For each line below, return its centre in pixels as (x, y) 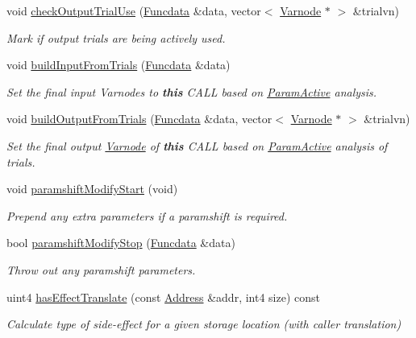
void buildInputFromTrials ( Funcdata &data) (119, 65)
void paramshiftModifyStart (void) (92, 189)
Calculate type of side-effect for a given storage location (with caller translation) (204, 324)
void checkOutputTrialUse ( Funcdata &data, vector (134, 10)
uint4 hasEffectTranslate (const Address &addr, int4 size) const (163, 297)
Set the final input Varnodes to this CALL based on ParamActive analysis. (192, 91)
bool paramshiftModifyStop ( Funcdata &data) (121, 243)
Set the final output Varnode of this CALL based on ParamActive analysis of (197, 145)
